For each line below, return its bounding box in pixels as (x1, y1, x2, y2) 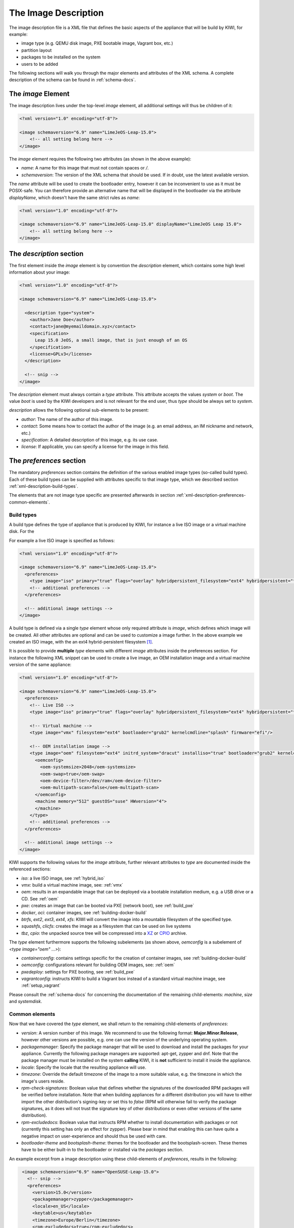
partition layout (21, 47, 52, 53)
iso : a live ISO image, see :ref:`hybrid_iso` (21, 875, 105, 881)
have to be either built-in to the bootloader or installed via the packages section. (21, 1147, 184, 1153)
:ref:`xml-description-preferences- (175, 492, 246, 498)
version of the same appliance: (9, 662, 72, 668)
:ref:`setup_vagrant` (21, 982, 61, 988)
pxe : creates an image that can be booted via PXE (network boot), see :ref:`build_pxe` (21, 903, 195, 909)
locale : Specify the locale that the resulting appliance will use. (21, 1064, 147, 1070)
